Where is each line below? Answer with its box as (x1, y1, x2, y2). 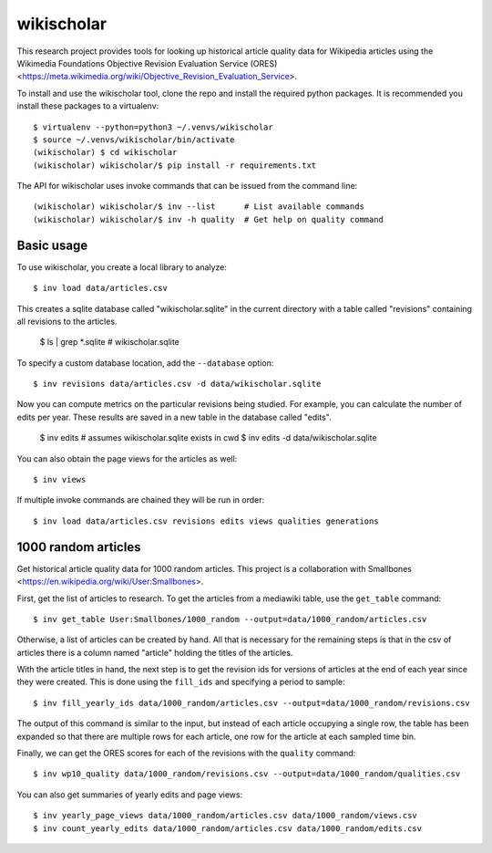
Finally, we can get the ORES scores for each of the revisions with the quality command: (16, 748, 356, 759)
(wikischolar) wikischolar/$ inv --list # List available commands (33, 202, 364, 212)
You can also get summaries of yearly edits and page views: (16, 789, 243, 800)
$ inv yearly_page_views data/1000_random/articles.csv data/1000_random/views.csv (33, 810, 418, 821)
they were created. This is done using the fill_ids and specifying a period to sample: (16, 676, 345, 688)
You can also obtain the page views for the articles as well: (16, 453, 238, 464)
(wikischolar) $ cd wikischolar (33, 147, 178, 158)
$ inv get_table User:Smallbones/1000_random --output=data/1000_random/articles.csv (33, 614, 427, 624)
